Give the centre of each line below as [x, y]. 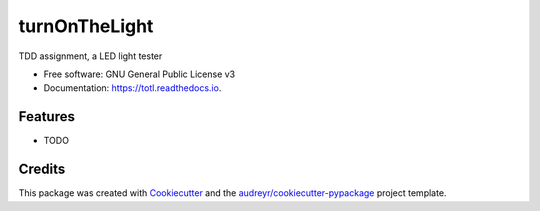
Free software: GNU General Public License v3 [139, 74]
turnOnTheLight [86, 26]
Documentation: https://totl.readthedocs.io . [132, 88]
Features [46, 116]
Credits [42, 169]
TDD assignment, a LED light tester [90, 56]
